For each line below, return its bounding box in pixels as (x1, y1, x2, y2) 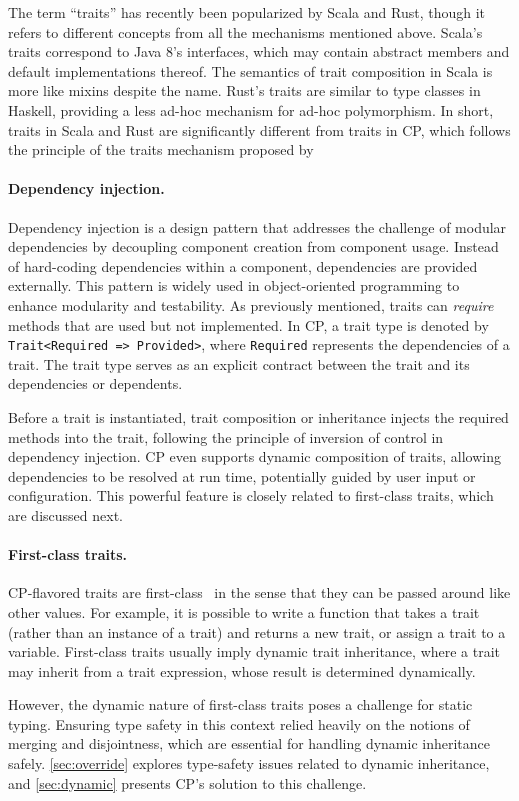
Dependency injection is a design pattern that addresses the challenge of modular (8, 216, 507, 237)
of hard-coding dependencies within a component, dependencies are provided (8, 255, 478, 276)
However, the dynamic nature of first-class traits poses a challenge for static (8, 694, 473, 715)
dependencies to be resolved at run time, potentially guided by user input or (8, 465, 476, 486)
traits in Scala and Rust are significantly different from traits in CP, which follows (8, 119, 511, 140)
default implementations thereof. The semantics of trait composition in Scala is (8, 60, 493, 81)
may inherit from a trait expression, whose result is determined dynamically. (8, 660, 476, 681)
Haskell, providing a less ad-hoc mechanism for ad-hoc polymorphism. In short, (8, 99, 494, 120)
